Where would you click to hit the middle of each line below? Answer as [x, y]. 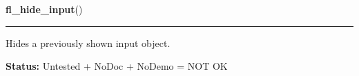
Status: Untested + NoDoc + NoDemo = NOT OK [117, 66]
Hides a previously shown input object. [88, 42]
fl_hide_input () [44, 9]
